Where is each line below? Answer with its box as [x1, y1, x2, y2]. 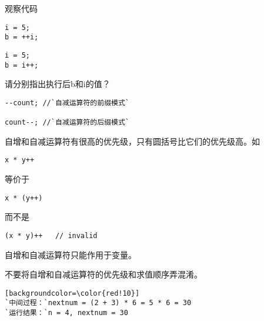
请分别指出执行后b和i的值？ [5, 78, 111, 90]
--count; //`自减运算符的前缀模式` [5, 98, 129, 107]
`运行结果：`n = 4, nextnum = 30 [5, 309, 128, 317]
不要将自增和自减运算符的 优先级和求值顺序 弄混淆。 [5, 268, 202, 280]
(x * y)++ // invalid [5, 231, 98, 240]
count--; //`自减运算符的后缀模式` [5, 118, 129, 127]
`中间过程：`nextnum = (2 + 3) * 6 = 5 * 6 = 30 [5, 299, 192, 307]
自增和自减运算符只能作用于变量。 [5, 248, 136, 260]
